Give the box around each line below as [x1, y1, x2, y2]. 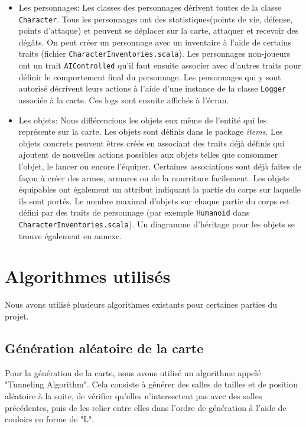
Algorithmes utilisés [5, 264, 171, 288]
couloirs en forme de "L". [5, 413, 95, 425]
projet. [5, 309, 29, 322]
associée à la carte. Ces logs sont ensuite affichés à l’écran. [18, 94, 229, 106]
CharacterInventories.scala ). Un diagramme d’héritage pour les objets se [18, 218, 295, 230]
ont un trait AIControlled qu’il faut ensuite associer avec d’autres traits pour [18, 59, 301, 71]
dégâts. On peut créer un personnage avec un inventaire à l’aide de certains [18, 35, 292, 48]
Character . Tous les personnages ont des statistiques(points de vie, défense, [18, 12, 293, 25]
